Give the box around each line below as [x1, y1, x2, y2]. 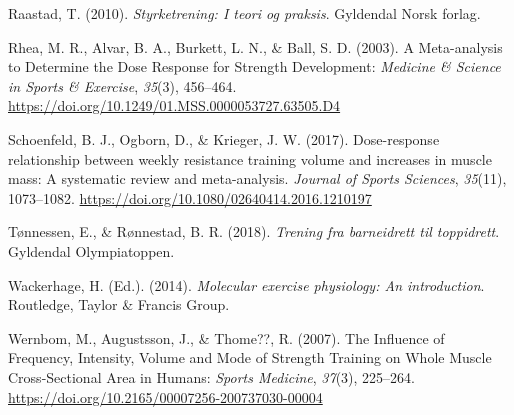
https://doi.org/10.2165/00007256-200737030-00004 [8, 386, 323, 407]
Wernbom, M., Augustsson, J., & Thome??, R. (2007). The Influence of [8, 327, 445, 348]
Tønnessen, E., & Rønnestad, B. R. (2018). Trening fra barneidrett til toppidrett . [8, 221, 500, 242]
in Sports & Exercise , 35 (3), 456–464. [8, 75, 237, 96]
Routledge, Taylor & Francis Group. [8, 294, 230, 315]
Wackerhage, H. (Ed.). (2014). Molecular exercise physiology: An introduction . [8, 274, 485, 295]
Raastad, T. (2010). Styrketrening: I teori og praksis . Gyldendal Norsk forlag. [8, 3, 481, 23]
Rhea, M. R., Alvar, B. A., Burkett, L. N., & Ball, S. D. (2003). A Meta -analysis [8, 36, 503, 57]
